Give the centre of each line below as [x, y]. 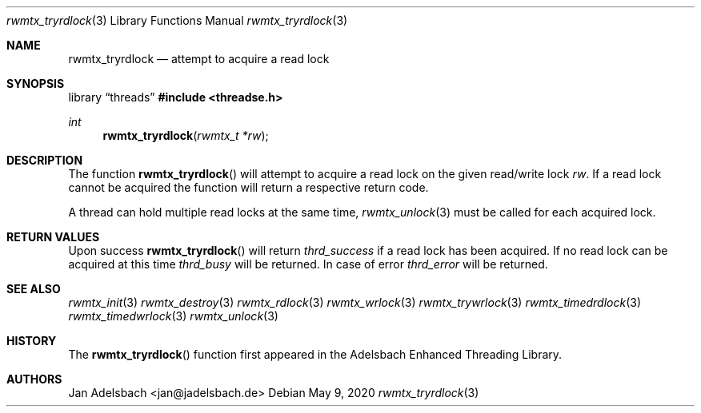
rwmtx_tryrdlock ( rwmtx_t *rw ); [186, 135]
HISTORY [32, 341]
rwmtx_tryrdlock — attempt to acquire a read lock [199, 59]
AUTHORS [34, 379]
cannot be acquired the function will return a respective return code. [248, 187]
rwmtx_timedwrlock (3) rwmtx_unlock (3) [173, 316]
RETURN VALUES [53, 237]
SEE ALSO [34, 289]
